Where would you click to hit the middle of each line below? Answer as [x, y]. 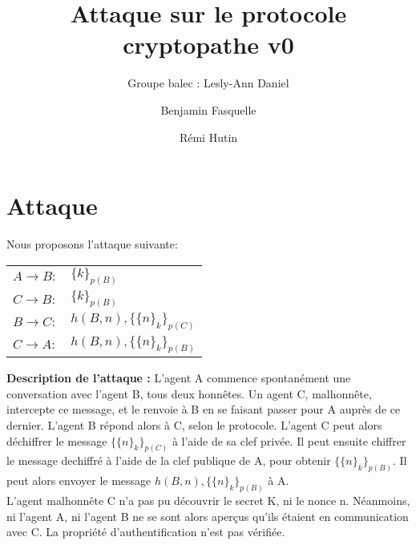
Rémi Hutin [208, 137]
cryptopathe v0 [208, 44]
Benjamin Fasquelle [208, 109]
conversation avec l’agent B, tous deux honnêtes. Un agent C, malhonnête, [189, 393]
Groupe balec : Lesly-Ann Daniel [208, 83]
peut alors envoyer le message [79, 480]
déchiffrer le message [57, 440]
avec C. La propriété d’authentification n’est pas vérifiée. [146, 532]
